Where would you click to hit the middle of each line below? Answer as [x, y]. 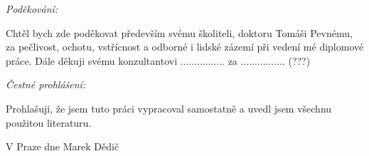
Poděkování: [32, 9]
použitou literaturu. [49, 122]
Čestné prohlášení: [46, 84]
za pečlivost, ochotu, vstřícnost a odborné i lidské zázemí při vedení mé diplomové [185, 47]
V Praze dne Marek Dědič [63, 146]
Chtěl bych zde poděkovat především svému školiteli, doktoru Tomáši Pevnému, [179, 32]
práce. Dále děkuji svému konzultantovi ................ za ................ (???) [158, 60]
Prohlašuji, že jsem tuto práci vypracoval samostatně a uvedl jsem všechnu [169, 108]
